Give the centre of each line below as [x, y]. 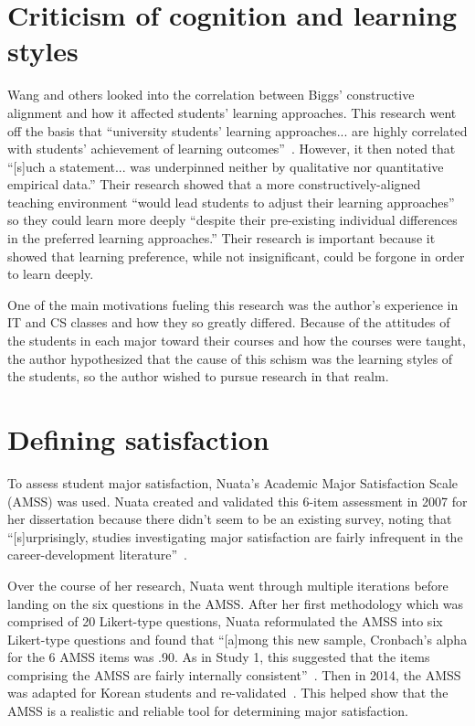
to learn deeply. [51, 274]
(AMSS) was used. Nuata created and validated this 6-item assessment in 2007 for [237, 501]
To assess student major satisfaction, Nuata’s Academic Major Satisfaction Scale [233, 482]
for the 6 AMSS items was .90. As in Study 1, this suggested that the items [219, 657]
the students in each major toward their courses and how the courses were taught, [237, 341]
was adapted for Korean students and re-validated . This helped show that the [228, 693]
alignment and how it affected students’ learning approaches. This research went [232, 112]
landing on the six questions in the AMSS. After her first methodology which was [236, 603]
